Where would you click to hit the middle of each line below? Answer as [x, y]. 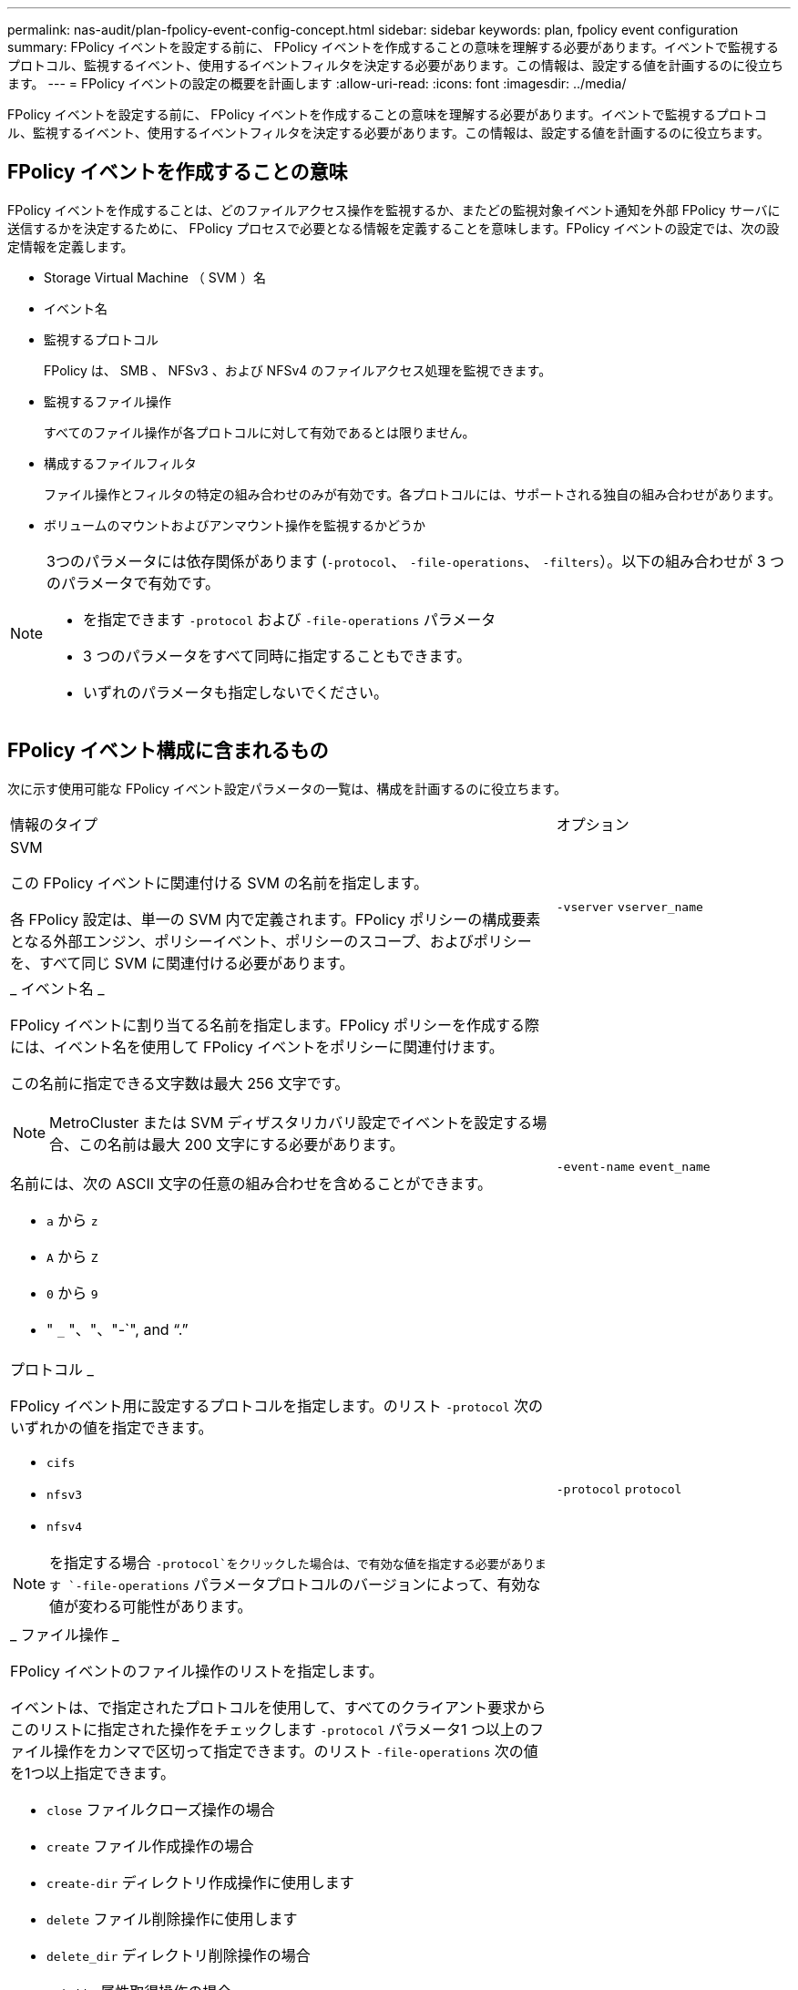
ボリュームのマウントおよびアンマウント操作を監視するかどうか [235, 525]
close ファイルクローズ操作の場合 [161, 1809]
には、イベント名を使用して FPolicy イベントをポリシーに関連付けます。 [257, 1046]
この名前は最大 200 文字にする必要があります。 [241, 1144]
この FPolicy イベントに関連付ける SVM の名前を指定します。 [219, 882]
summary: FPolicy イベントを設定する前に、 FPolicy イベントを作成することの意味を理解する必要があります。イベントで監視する [394, 47]
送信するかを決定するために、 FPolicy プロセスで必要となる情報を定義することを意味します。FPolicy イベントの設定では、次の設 [394, 228]
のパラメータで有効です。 [133, 583]
